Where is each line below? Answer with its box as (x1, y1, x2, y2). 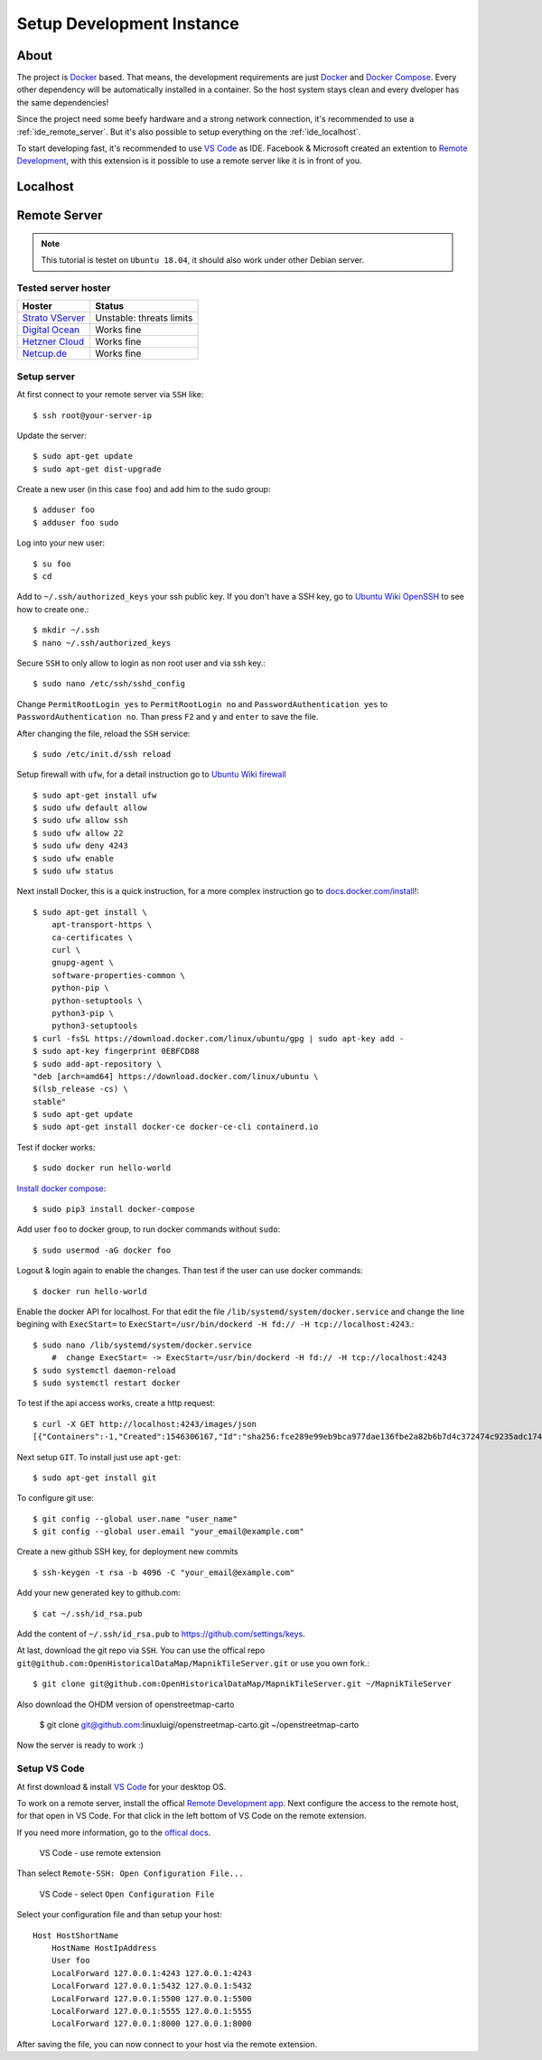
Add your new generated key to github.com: (16, 1588, 181, 1599)
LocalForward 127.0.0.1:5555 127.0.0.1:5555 (51, 2006, 252, 2016)
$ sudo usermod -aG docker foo (33, 1244, 172, 1255)
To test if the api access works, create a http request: (16, 1398, 216, 1409)
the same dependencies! (16, 97, 109, 107)
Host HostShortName (33, 1930, 119, 1941)
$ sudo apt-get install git (33, 1472, 157, 1483)
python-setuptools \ (51, 995, 143, 1006)
